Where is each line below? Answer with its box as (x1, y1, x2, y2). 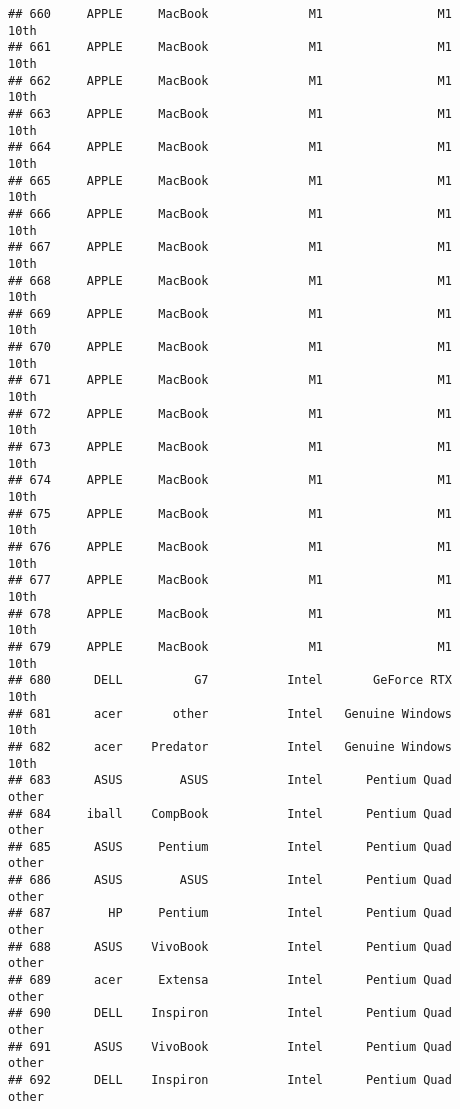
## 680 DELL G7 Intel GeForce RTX (8, 673, 452, 688)
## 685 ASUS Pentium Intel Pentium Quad (8, 839, 452, 854)
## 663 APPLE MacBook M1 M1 (8, 106, 452, 121)
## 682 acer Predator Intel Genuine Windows (8, 739, 452, 754)
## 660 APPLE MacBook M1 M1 (8, 7, 452, 21)
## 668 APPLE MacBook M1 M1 (8, 273, 452, 288)
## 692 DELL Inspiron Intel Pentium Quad (8, 1073, 452, 1087)
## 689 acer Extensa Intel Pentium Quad (8, 973, 452, 988)
